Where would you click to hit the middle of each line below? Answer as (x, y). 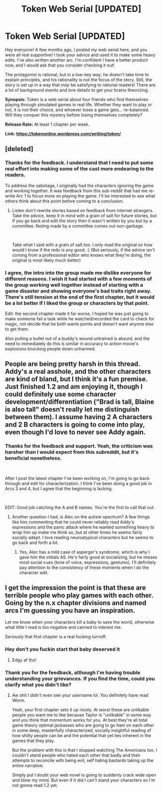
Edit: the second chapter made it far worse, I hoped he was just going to (77, 314)
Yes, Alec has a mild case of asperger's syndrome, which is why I (84, 552)
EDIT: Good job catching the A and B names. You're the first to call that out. (80, 507)
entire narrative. (28, 766)
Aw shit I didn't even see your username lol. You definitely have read (80, 695)
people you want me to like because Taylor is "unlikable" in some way (81, 715)
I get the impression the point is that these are (75, 588)
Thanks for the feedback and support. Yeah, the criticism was (79, 446)
